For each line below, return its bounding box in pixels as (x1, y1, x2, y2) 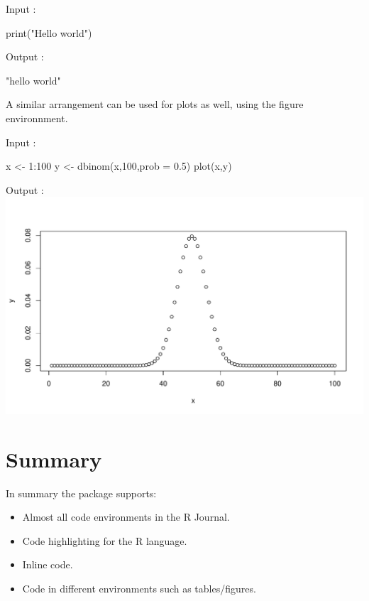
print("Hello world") (6, 25, 92, 40)
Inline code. (22, 557, 73, 572)
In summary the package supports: (6, 485, 157, 500)
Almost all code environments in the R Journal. (22, 509, 230, 524)
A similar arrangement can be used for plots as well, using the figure (6, 97, 304, 112)
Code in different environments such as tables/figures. (22, 581, 256, 596)
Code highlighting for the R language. (22, 533, 187, 548)
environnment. (6, 110, 68, 125)
